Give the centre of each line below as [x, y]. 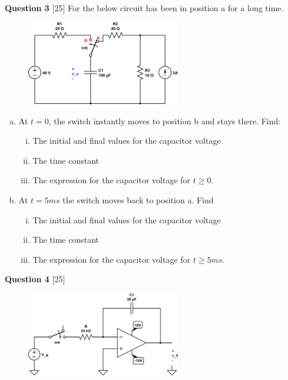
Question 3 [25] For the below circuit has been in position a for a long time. [144, 8]
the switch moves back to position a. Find [138, 199]
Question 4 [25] [35, 279]
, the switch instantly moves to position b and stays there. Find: [165, 120]
